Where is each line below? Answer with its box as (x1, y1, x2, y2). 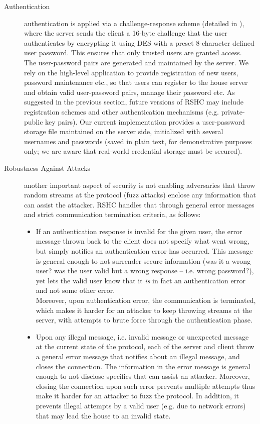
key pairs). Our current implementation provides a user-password (45, 116, 245, 127)
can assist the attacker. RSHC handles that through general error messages (24, 199, 254, 209)
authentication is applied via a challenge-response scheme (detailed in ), (24, 18, 244, 28)
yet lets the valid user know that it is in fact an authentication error (36, 275, 246, 285)
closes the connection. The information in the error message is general (36, 361, 250, 371)
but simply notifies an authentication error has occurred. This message (36, 246, 253, 256)
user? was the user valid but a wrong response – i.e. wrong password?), (36, 265, 254, 276)
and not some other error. (36, 285, 115, 295)
